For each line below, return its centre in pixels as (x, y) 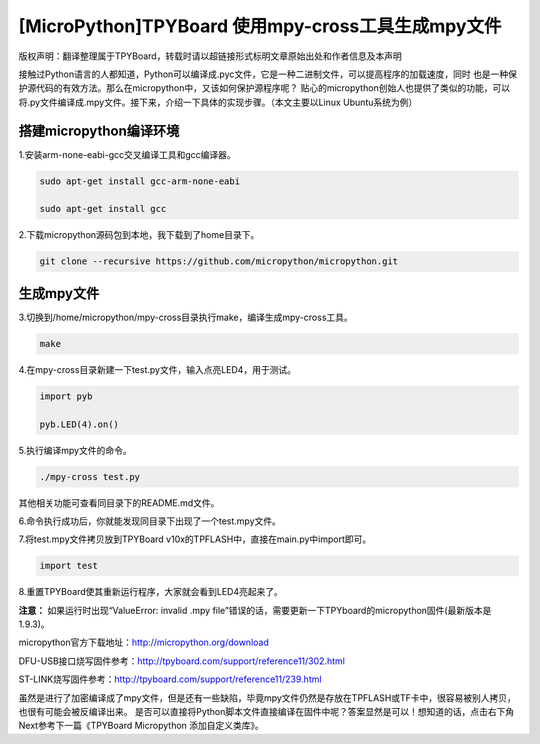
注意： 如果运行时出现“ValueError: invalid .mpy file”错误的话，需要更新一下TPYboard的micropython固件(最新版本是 (255, 610)
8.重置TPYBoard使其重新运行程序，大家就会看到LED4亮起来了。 (151, 592)
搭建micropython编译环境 (99, 130)
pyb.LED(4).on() (79, 424)
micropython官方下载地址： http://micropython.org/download (143, 642)
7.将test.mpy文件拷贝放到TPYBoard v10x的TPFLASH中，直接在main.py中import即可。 (195, 539)
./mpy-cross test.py (89, 476)
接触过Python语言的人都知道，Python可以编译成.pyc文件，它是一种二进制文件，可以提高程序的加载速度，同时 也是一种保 (267, 74)
